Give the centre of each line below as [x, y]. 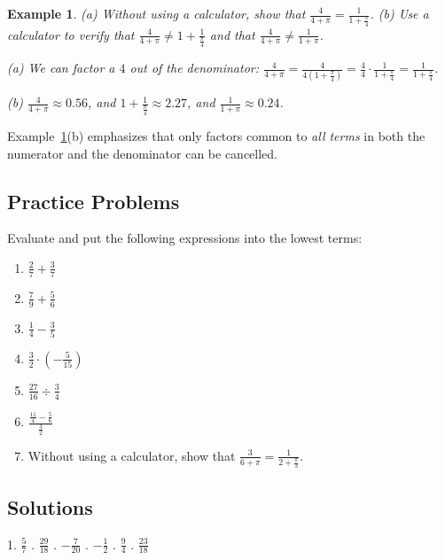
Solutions [50, 506]
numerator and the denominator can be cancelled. [143, 153]
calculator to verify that [71, 34]
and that [232, 34]
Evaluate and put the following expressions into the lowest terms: [185, 238]
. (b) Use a [399, 13]
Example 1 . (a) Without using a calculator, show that [156, 13]
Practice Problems [94, 201]
